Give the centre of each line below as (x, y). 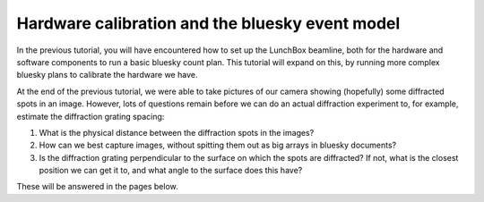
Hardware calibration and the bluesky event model (208, 23)
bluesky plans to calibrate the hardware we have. (107, 75)
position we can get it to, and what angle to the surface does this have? (171, 171)
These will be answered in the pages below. (97, 187)
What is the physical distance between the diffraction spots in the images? (177, 132)
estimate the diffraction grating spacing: (91, 116)
